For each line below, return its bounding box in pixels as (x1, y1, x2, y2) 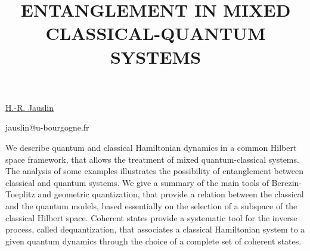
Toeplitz (5, 188, 35, 200)
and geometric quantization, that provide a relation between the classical (38, 188, 304, 200)
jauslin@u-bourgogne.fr (5, 121, 89, 134)
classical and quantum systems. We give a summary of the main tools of (5, 176, 269, 188)
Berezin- (271, 176, 302, 188)
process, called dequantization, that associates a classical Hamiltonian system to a (5, 223, 305, 235)
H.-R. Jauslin (5, 101, 54, 113)
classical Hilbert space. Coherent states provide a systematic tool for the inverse (5, 211, 297, 224)
